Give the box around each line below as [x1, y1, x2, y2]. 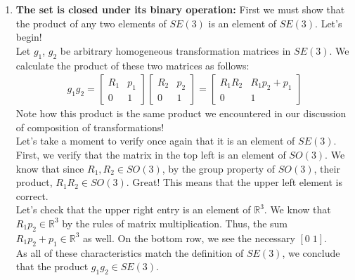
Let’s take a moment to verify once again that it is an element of [15, 133, 295, 148]
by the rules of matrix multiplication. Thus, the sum [62, 215, 288, 230]
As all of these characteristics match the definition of [15, 245, 244, 260]
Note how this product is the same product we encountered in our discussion [15, 106, 347, 121]
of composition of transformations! [15, 119, 164, 134]
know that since [15, 161, 84, 175]
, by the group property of [162, 161, 276, 175]
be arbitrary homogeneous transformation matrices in [60, 43, 291, 58]
